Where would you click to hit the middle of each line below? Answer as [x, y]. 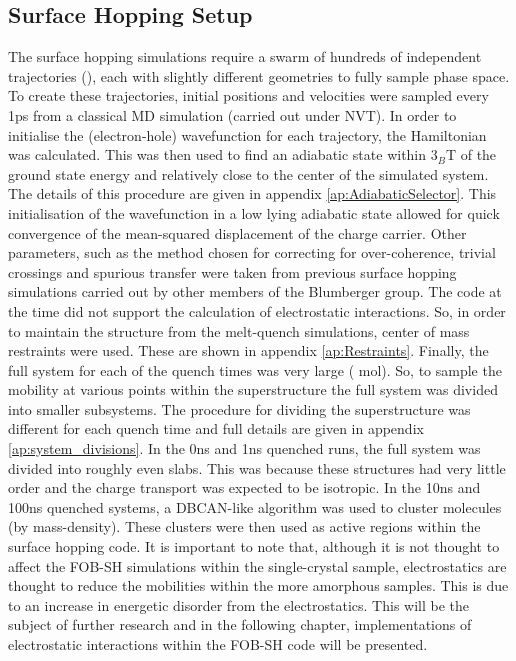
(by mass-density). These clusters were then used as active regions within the [244, 526]
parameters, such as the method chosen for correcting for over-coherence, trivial [252, 252]
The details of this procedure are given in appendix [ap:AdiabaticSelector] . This [252, 193]
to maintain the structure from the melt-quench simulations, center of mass [239, 330]
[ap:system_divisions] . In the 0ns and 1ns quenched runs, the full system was [244, 448]
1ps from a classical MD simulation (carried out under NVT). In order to [232, 114]
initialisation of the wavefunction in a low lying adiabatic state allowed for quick [254, 212]
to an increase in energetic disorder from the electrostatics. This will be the [239, 604]
